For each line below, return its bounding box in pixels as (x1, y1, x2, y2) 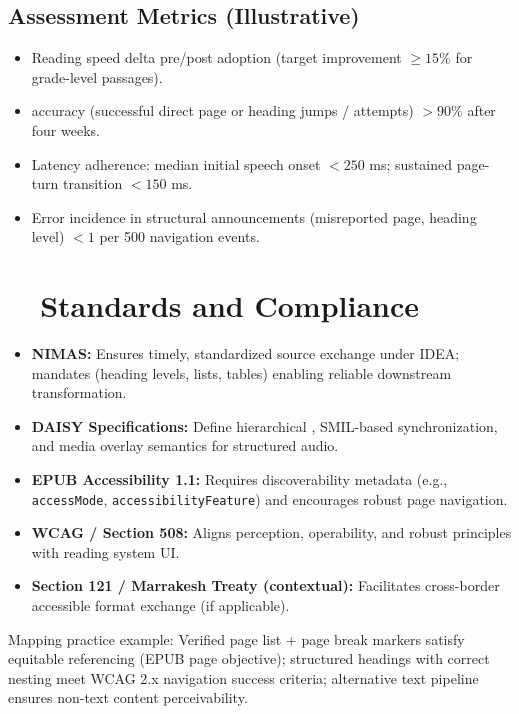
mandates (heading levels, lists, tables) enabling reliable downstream (31, 362, 452, 383)
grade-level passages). (31, 66, 163, 87)
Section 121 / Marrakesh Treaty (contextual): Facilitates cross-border (31, 575, 500, 596)
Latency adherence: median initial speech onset (31, 153, 321, 174)
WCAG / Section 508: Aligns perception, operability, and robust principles (31, 522, 512, 543)
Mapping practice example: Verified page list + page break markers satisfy (8, 628, 465, 649)
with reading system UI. (31, 541, 180, 562)
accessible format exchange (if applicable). (31, 595, 290, 616)
